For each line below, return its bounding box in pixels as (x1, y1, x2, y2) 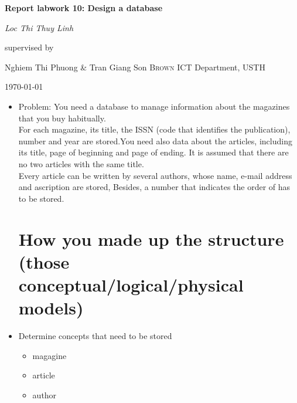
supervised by (5, 41, 54, 53)
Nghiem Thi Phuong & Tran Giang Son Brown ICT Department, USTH (5, 60, 265, 73)
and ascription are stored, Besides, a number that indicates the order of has (18, 181, 291, 193)
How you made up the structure (18, 226, 284, 250)
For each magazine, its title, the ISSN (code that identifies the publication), (18, 123, 291, 136)
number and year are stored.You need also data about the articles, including (18, 134, 292, 147)
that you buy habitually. (18, 111, 106, 124)
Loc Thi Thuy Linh (5, 21, 74, 33)
